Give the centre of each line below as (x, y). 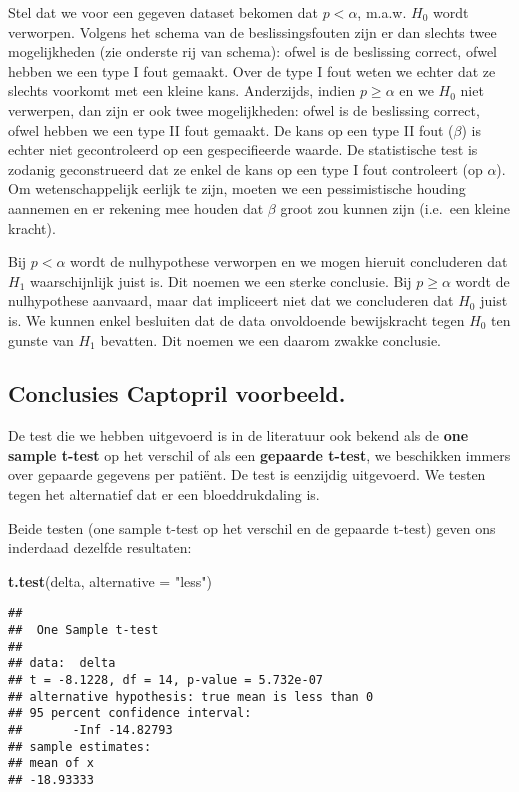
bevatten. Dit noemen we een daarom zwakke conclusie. (270, 339)
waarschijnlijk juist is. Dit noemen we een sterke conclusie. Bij (220, 280)
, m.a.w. (382, 12)
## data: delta (62, 663)
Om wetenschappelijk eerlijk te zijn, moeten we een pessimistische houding (237, 188)
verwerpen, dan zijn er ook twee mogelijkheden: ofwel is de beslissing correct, (244, 109)
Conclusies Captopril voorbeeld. (177, 393)
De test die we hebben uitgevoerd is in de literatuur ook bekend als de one (238, 435)
